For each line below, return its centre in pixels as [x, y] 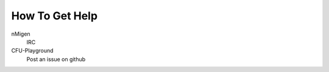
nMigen [21, 34]
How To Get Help [54, 16]
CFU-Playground [33, 51]
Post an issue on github [56, 59]
